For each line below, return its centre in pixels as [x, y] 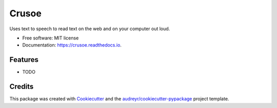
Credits [22, 87]
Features [24, 60]
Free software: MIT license [51, 38]
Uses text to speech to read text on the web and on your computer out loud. [90, 29]
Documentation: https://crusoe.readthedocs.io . [72, 45]
